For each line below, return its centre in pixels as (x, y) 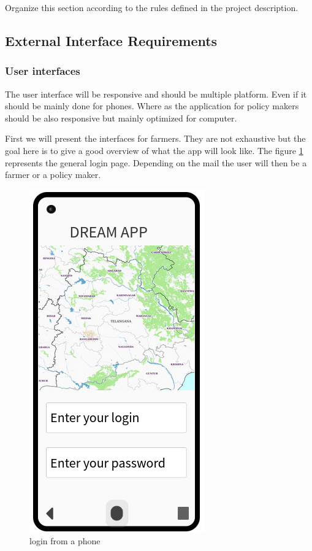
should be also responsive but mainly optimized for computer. (121, 118)
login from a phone (65, 541)
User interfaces (43, 71)
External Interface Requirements (111, 40)
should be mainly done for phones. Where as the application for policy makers (152, 106)
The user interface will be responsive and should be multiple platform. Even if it (156, 94)
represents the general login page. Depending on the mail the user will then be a (156, 162)
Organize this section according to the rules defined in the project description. (152, 7)
